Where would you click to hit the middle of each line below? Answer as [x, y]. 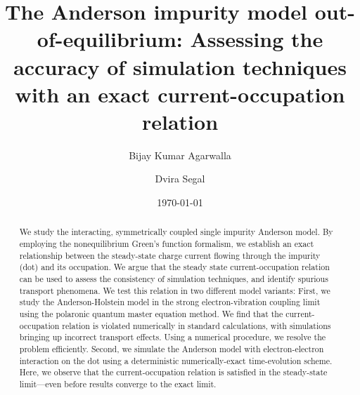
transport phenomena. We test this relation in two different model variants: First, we [175, 290]
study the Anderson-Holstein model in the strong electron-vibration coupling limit [170, 302]
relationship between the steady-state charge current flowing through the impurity [170, 255]
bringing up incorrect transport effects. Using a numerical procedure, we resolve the [173, 337]
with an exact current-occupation [180, 94]
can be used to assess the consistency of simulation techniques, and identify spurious [174, 279]
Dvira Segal [180, 179]
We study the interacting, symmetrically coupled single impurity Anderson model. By [176, 232]
